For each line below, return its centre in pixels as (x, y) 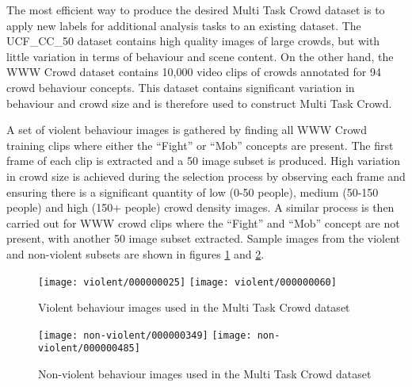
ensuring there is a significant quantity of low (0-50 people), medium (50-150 (193, 192)
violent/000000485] (89, 349)
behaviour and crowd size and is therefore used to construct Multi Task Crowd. (199, 103)
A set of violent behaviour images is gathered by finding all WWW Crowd (187, 130)
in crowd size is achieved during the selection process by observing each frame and (206, 176)
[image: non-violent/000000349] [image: (145, 335)
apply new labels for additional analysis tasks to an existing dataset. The (184, 25)
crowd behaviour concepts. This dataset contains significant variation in (181, 87)
